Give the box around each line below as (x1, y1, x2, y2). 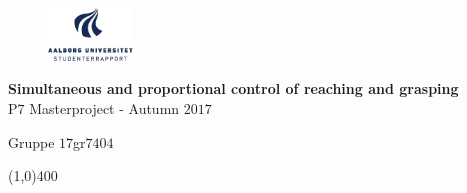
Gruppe (8, 131, 55, 152)
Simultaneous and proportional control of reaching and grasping (8, 78, 459, 99)
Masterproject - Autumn (29, 98, 180, 118)
